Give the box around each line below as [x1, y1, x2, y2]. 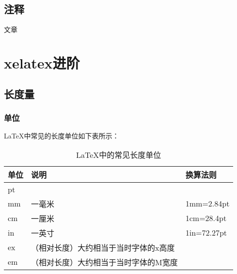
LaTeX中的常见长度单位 [76, 149, 161, 160]
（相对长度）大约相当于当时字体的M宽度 [31, 256, 178, 268]
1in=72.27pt [185, 227, 227, 239]
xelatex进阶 [4, 52, 80, 72]
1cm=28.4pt [185, 212, 227, 224]
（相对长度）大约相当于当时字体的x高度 [31, 241, 175, 253]
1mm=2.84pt [185, 198, 230, 209]
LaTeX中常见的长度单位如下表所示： [4, 131, 119, 141]
